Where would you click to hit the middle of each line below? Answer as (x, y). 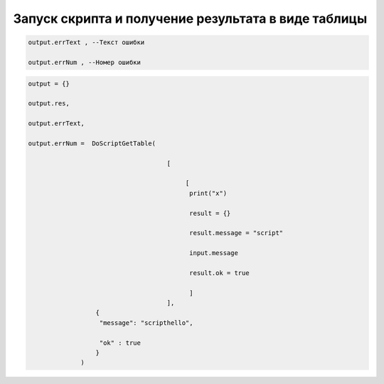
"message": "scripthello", (146, 323)
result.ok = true (219, 273)
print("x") (208, 193)
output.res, (49, 104)
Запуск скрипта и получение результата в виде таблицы (190, 19)
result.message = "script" (236, 233)
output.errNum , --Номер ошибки (85, 62)
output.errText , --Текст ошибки (86, 42)
